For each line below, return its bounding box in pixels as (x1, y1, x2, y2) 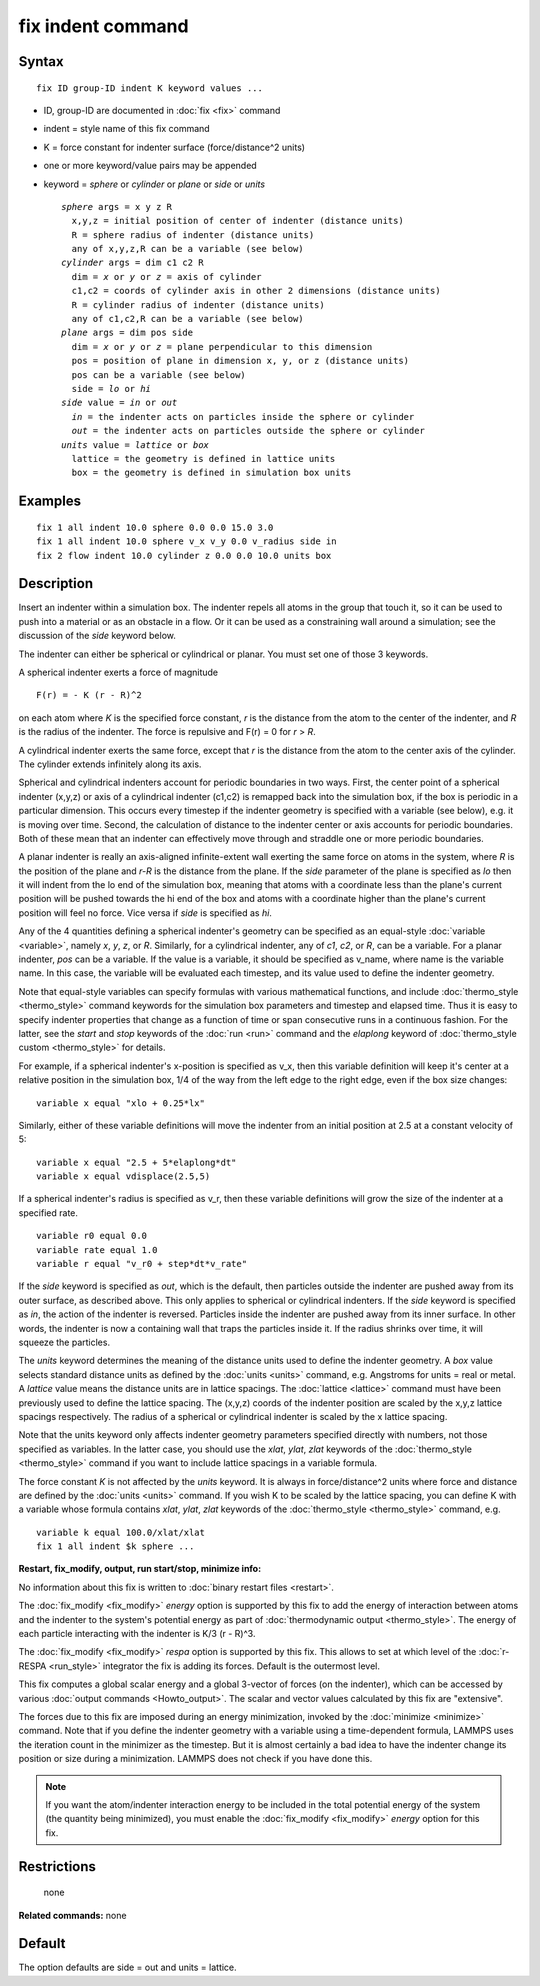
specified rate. (18, 1206, 79, 1219)
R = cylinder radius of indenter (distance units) (71, 299, 325, 310)
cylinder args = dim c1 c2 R (61, 257, 204, 269)
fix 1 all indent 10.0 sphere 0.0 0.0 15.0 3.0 (36, 521, 274, 533)
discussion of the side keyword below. (18, 630, 177, 642)
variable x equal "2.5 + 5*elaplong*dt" (36, 1156, 237, 1168)
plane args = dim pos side (61, 327, 194, 339)
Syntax (18, 53, 64, 70)
